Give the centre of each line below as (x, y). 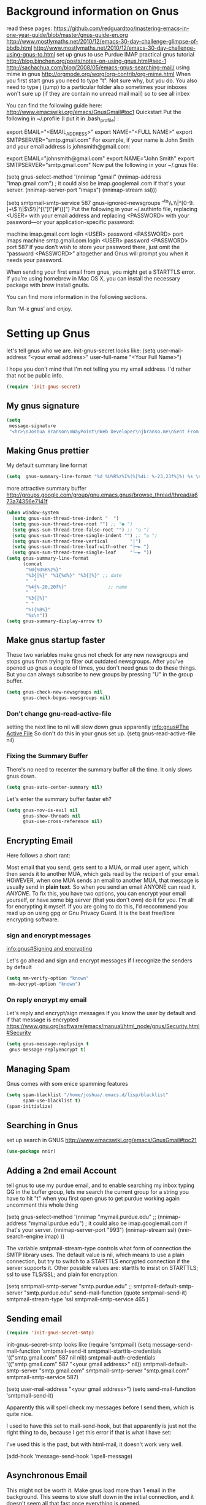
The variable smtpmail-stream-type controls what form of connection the (99, 1248)
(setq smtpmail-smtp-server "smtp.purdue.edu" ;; (69, 1286)
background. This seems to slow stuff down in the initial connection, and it (100, 1496)
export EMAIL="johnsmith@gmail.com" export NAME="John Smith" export (100, 158)
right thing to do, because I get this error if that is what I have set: (89, 1432)
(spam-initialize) (30, 1106)
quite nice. (20, 1414)
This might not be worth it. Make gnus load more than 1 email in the (91, 1490)
